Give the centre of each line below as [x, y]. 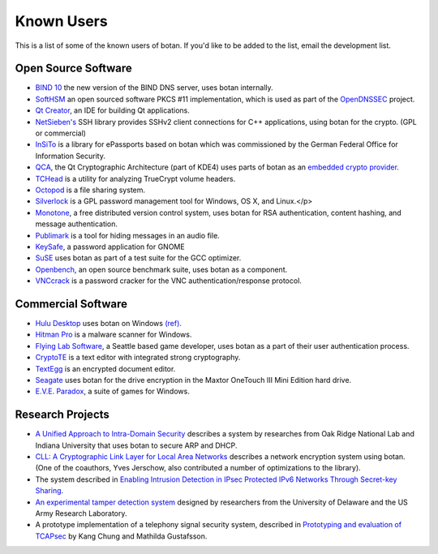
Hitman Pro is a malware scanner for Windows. [114, 335]
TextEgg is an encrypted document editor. [105, 368]
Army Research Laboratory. [81, 513]
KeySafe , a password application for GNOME [110, 247]
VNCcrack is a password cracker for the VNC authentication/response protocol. [168, 281]
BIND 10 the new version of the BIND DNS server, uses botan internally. [154, 88]
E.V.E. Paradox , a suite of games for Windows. [112, 391]
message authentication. [76, 224]
